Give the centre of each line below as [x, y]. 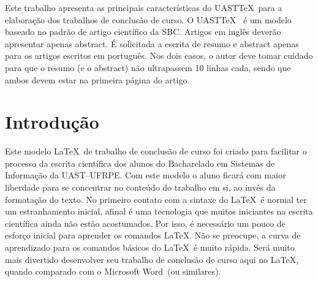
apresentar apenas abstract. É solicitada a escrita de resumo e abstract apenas [152, 43]
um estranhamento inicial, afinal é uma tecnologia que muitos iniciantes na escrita [159, 211]
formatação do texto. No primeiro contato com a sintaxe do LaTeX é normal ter [156, 199]
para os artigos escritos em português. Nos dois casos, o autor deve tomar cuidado [159, 55]
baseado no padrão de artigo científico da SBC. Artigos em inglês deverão [143, 32]
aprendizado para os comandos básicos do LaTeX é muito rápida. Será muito [150, 247]
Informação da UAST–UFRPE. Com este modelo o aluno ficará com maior [146, 175]
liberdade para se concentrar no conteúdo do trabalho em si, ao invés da [140, 187]
